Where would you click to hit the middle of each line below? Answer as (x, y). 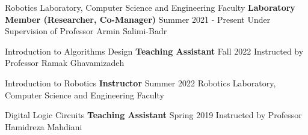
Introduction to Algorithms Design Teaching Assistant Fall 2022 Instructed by (154, 51)
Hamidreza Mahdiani (44, 126)
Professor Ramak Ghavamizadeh (65, 63)
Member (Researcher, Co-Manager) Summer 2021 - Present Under (138, 19)
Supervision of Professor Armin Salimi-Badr (86, 31)
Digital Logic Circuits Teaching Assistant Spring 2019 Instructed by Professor (153, 115)
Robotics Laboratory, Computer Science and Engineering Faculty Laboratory (150, 7)
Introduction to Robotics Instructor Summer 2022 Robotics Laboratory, (140, 82)
